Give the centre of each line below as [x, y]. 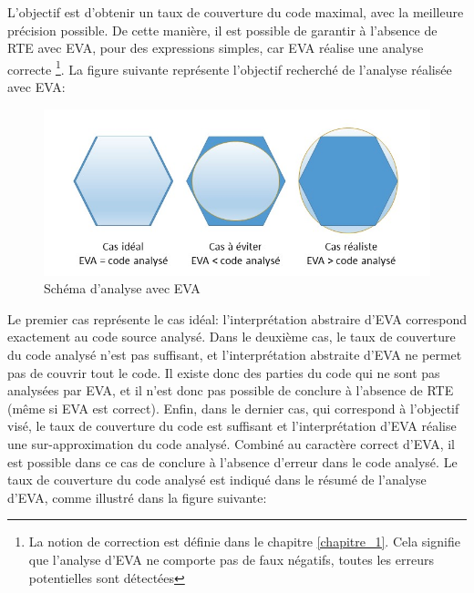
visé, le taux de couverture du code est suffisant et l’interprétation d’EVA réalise [232, 426]
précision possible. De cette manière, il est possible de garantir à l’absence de [222, 30]
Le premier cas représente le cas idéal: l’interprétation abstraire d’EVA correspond [237, 318]
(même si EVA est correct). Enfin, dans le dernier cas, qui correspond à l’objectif [233, 408]
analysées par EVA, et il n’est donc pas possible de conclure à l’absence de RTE [231, 390]
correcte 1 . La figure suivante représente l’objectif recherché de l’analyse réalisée [230, 67]
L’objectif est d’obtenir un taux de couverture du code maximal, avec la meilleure [236, 12]
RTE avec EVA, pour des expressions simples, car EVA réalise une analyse [216, 48]
